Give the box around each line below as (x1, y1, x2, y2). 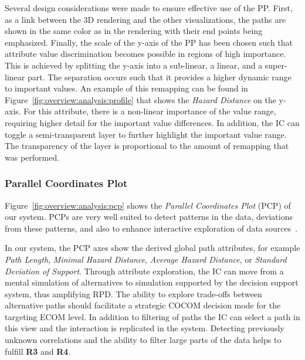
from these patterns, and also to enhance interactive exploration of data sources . (5, 222, 298, 234)
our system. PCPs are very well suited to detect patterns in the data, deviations (5, 210, 293, 223)
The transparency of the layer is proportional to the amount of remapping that (5, 140, 289, 152)
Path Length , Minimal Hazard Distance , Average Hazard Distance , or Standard (5, 253, 287, 265)
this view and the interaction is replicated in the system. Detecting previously (5, 322, 284, 334)
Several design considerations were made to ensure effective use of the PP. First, (5, 2, 293, 13)
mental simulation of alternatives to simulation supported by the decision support (5, 276, 299, 288)
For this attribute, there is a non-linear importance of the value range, (23, 105, 276, 117)
